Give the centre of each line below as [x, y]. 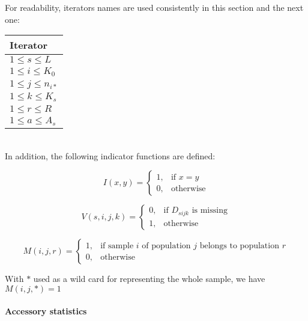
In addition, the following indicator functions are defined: [110, 155]
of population [166, 246]
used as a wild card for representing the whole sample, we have [149, 279]
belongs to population [239, 246]
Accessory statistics [46, 311]
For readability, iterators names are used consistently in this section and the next [154, 7]
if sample [117, 246]
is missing [210, 211]
